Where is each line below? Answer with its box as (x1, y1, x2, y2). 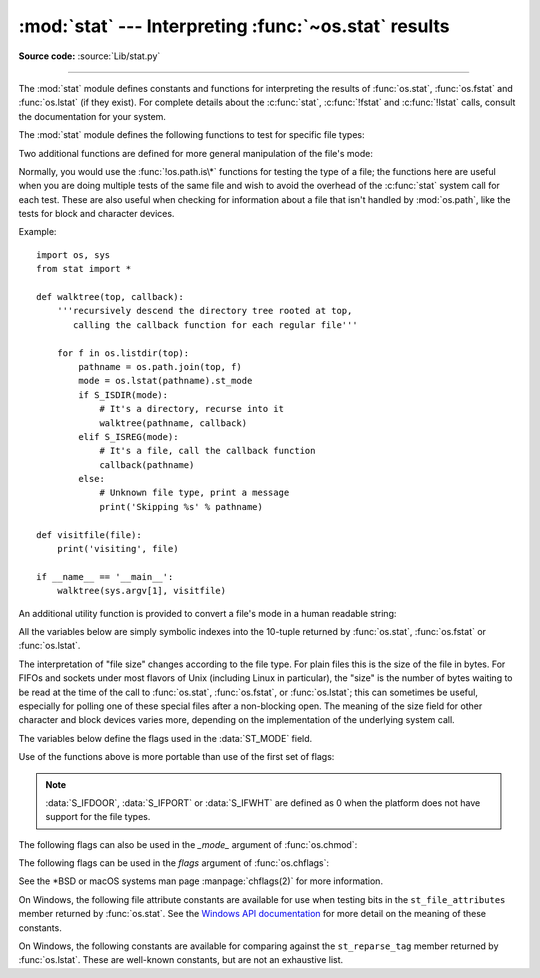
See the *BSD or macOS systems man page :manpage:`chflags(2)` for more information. (18, 875, 384, 887)
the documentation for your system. (18, 110, 167, 122)
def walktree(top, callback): (36, 291, 185, 303)
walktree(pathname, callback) (99, 417, 248, 429)
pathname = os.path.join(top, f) (78, 361, 242, 372)
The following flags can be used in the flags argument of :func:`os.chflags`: (18, 857, 330, 869)
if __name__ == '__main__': (36, 571, 174, 582)
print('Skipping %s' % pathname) (99, 501, 264, 512)
